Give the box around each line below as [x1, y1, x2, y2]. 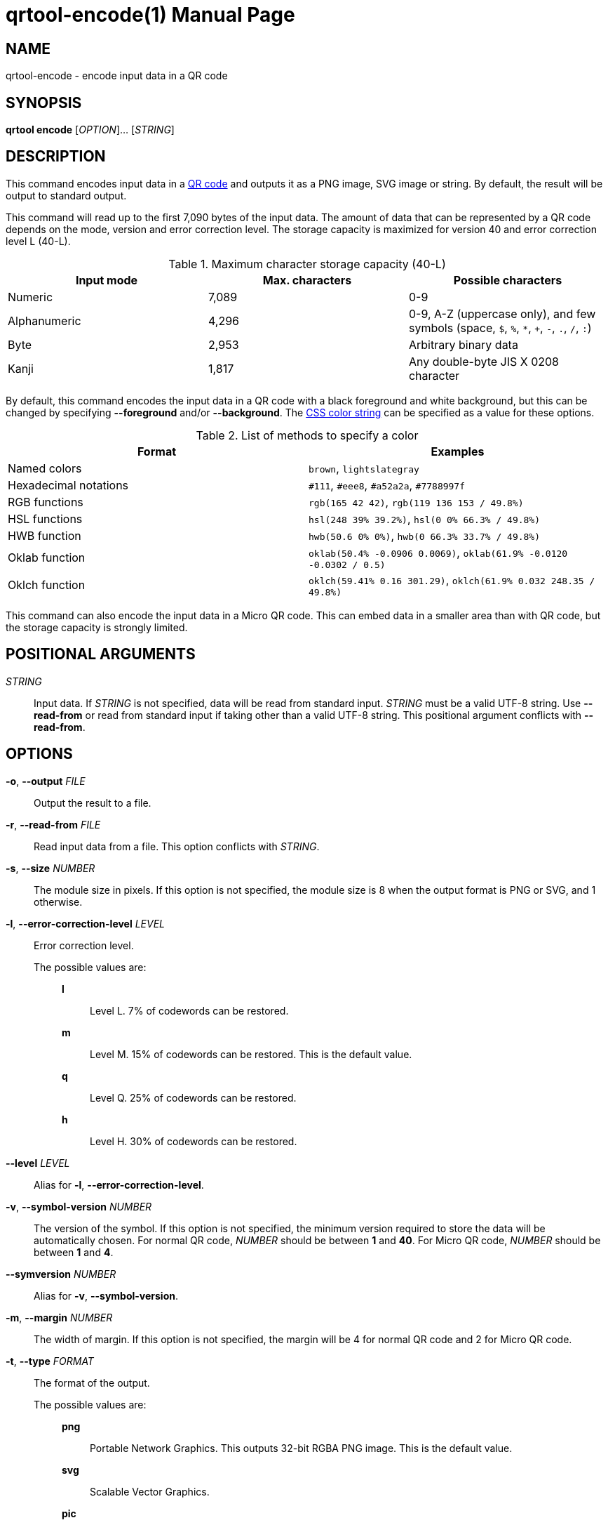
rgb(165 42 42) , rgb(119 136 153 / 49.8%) [309, 494, 524, 509]
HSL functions [8, 511, 83, 526]
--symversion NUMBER [6, 1267, 116, 1280]
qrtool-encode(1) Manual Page [6, 3, 295, 27]
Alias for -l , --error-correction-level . [34, 1178, 204, 1191]
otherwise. [34, 895, 83, 908]
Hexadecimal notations [8, 477, 129, 492]
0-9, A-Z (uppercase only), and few [408, 306, 596, 321]
